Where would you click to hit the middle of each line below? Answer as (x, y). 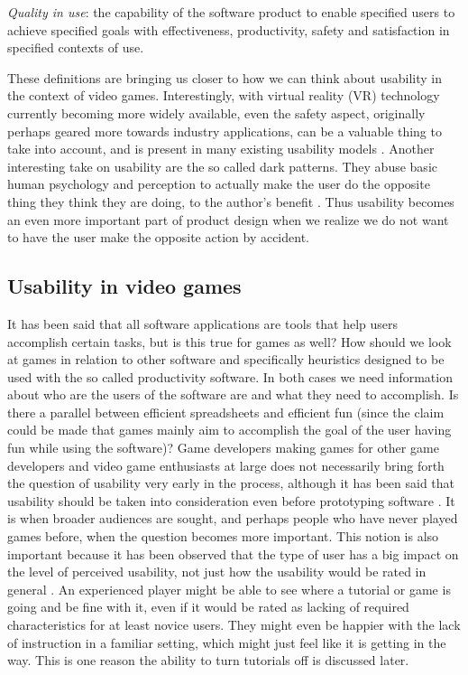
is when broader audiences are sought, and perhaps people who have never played (233, 518)
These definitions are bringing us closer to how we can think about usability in (225, 77)
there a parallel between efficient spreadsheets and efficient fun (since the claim (226, 412)
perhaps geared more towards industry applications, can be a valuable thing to (225, 131)
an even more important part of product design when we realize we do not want (228, 219)
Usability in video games (124, 286)
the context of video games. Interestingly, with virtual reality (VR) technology (224, 95)
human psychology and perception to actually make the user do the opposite (219, 184)
